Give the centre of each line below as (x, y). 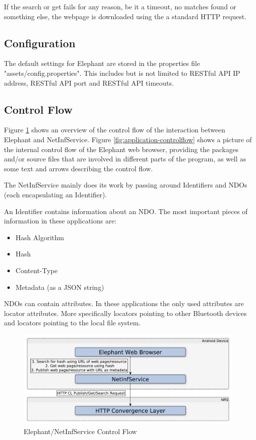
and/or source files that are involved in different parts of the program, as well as (125, 159)
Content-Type (36, 270)
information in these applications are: (60, 221)
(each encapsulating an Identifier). (55, 194)
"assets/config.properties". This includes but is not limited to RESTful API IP (122, 73)
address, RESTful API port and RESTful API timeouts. (89, 82)
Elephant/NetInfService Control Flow (80, 431)
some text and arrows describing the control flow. (79, 168)
